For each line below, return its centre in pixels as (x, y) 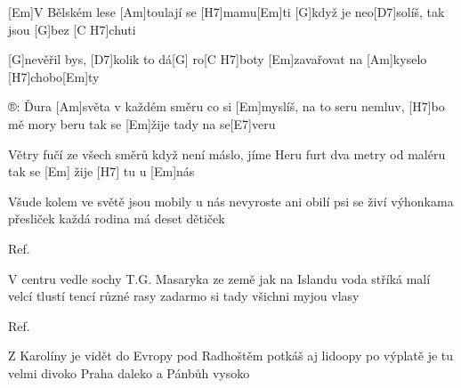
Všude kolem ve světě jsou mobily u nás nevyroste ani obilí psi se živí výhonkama (231, 201)
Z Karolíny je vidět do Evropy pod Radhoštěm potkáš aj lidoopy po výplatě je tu (231, 356)
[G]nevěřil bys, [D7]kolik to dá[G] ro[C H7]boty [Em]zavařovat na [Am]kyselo (218, 59)
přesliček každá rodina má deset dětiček (117, 218)
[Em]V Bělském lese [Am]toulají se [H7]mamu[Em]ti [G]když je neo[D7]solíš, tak (226, 12)
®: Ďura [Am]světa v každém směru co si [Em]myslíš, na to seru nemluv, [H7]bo (226, 106)
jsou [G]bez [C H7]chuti (72, 29)
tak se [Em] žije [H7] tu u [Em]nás (101, 171)
